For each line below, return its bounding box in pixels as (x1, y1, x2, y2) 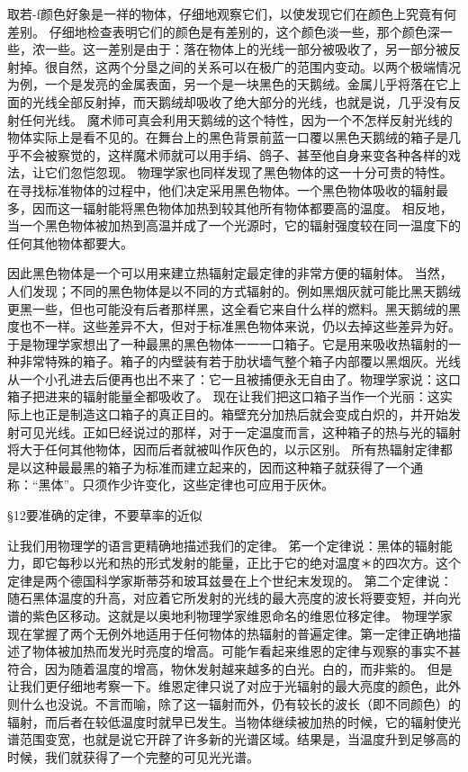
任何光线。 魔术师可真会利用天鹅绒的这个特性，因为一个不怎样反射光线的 (19, 110, 453, 129)
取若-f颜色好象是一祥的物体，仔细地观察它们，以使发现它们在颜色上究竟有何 (7, 4, 456, 22)
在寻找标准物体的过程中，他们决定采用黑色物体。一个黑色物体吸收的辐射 (7, 180, 436, 199)
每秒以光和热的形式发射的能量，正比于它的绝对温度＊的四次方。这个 (57, 553, 461, 572)
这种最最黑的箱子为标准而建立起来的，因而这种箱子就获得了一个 (31, 457, 410, 476)
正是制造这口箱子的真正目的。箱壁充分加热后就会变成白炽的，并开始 (44, 405, 448, 424)
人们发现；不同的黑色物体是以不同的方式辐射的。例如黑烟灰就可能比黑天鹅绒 (7, 281, 461, 300)
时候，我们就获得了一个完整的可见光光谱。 (7, 747, 259, 766)
